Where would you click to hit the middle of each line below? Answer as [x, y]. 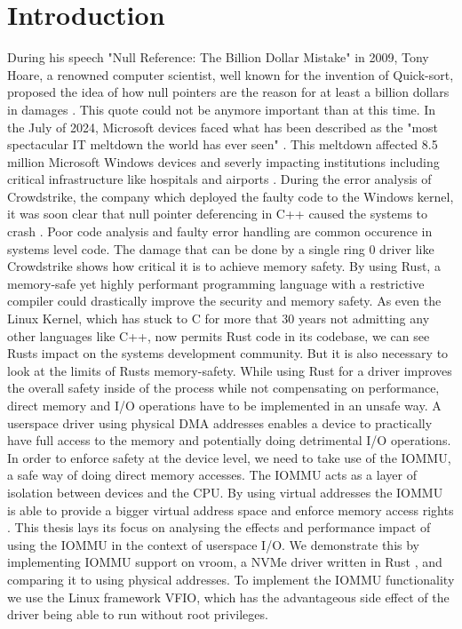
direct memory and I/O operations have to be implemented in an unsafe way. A [224, 405]
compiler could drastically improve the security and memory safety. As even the [224, 301]
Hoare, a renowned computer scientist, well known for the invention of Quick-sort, [231, 74]
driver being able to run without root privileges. [138, 614]
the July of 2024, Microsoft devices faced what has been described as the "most [223, 127]
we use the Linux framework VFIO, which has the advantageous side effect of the [228, 597]
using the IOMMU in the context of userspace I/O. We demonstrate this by [214, 544]
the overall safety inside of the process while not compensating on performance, [223, 388]
